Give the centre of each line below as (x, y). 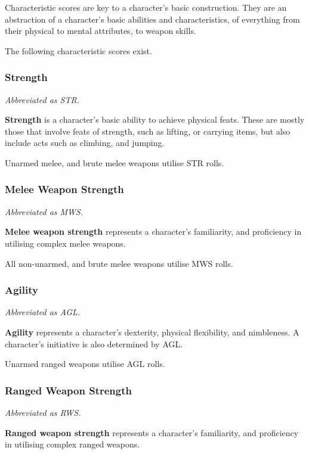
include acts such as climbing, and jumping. (85, 143)
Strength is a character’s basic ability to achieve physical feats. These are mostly (155, 119)
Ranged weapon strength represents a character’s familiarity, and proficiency (152, 432)
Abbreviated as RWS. (43, 412)
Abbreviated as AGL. (43, 312)
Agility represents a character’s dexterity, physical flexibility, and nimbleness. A (152, 332)
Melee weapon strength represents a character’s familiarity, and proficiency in (153, 231)
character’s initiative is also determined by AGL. (94, 343)
